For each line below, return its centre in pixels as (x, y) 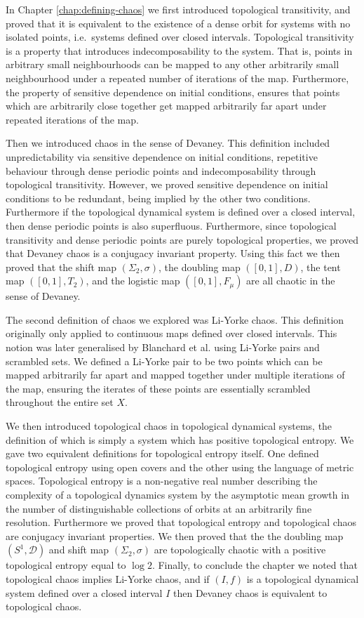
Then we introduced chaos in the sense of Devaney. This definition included (168, 143)
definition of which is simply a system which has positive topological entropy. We (180, 439)
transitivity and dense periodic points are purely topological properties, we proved (182, 239)
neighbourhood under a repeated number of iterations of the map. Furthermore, (177, 78)
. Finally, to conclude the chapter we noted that (255, 565)
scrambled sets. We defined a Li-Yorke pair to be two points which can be (164, 361)
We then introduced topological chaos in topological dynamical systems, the (169, 426)
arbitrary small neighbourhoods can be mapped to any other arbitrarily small (173, 64)
